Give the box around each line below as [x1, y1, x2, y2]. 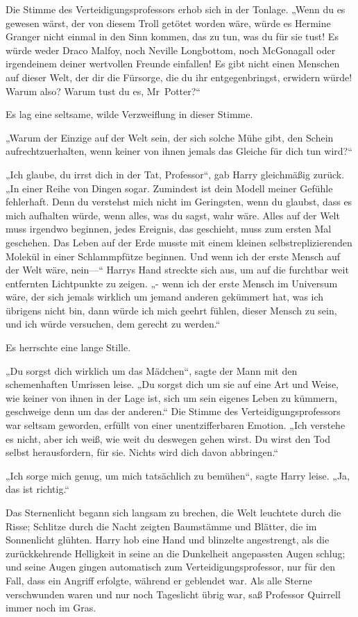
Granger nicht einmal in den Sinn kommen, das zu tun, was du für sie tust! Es [6, 29, 339, 44]
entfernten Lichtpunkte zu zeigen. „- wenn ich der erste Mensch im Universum [6, 276, 338, 290]
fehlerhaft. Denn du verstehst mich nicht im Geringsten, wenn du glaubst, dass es [6, 194, 352, 209]
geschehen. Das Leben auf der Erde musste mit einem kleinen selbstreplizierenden [6, 235, 352, 249]
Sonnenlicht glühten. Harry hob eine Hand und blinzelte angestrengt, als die [6, 532, 330, 547]
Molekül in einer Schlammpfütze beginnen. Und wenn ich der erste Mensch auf [6, 248, 341, 263]
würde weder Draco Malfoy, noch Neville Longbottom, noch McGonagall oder [6, 42, 336, 57]
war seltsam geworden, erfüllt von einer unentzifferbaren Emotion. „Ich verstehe [6, 418, 346, 432]
